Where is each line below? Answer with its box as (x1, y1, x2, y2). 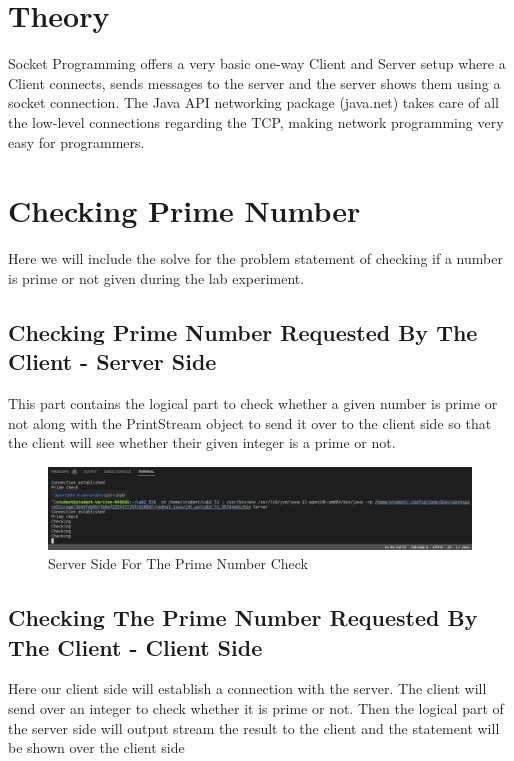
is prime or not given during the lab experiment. (8, 267, 305, 288)
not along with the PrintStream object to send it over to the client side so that (8, 412, 492, 433)
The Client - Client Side (8, 631, 263, 662)
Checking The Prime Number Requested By (8, 602, 478, 633)
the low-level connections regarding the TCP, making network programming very (8, 111, 504, 132)
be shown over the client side (8, 737, 185, 758)
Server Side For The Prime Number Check (48, 553, 308, 574)
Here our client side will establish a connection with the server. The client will (8, 678, 487, 699)
